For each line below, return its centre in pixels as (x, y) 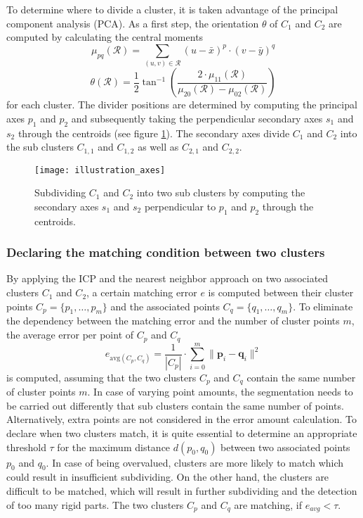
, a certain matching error (142, 292)
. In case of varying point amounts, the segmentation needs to (220, 392)
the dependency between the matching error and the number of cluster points (173, 321)
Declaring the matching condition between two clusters (166, 252)
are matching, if (268, 504)
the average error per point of (70, 335)
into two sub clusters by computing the (221, 192)
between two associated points (285, 447)
